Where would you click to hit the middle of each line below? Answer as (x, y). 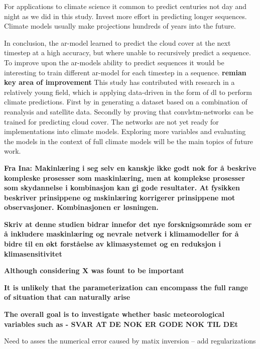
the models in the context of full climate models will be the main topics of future (129, 141)
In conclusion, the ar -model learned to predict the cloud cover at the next (117, 42)
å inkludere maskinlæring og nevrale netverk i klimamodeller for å (121, 234)
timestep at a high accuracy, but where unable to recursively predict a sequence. (127, 52)
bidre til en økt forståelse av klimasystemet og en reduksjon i (112, 244)
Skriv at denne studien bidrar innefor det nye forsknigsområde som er (128, 224)
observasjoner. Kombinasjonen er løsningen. (81, 207)
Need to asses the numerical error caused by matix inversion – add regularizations (130, 341)
